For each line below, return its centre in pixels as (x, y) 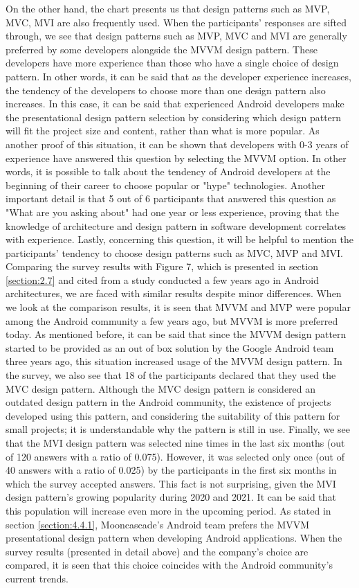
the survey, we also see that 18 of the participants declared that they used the (171, 375)
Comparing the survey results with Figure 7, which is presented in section (162, 266)
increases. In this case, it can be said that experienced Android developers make (175, 104)
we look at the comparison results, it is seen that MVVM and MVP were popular (178, 307)
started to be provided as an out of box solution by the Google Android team (170, 347)
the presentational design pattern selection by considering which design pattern (174, 117)
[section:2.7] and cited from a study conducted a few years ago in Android (163, 279)
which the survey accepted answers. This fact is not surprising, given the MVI (171, 483)
